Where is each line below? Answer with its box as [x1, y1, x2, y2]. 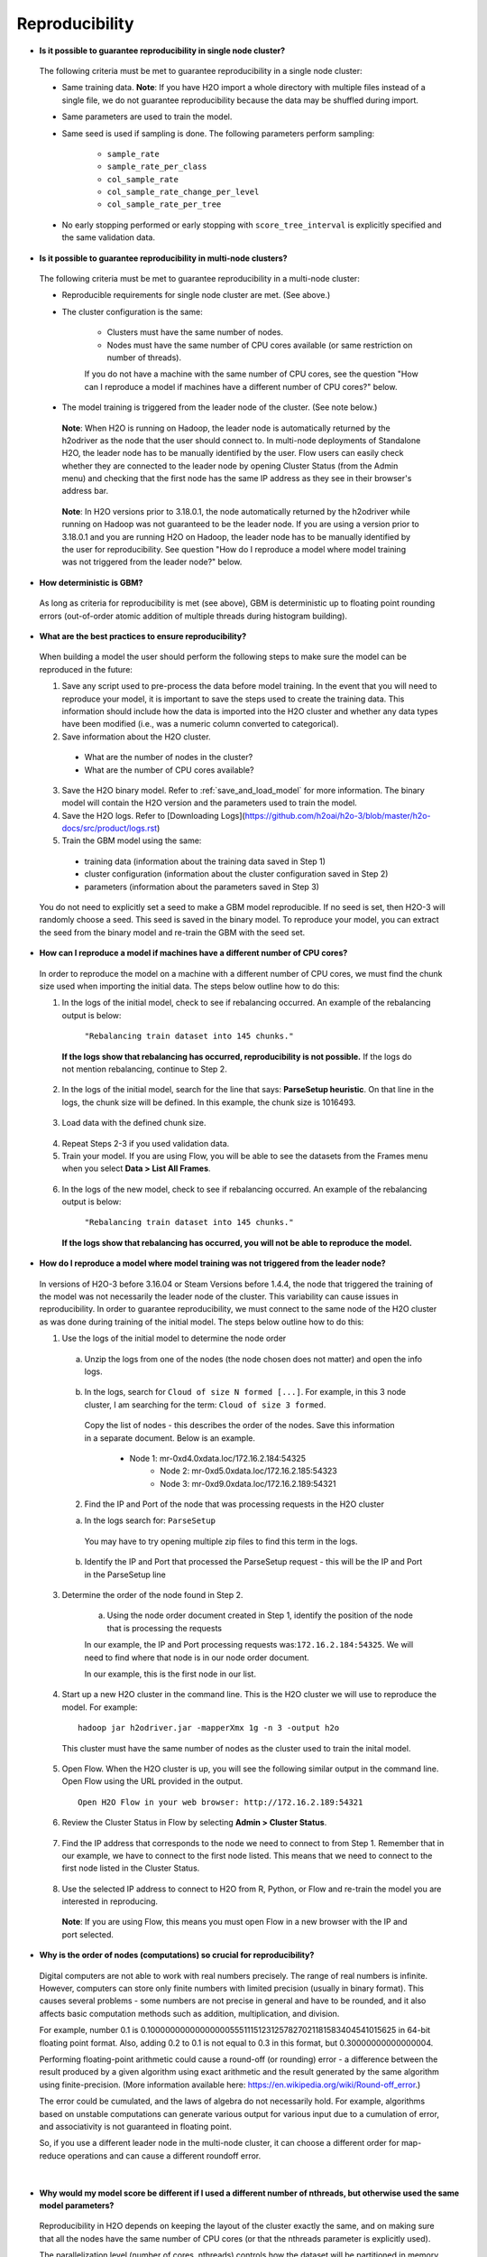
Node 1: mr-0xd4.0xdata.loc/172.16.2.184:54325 [129, 1453, 307, 1463]
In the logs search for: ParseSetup [84, 1515, 216, 1526]
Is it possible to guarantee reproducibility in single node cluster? [39, 45, 286, 56]
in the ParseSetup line [84, 1569, 166, 1580]
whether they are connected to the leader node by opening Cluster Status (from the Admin [61, 460, 399, 471]
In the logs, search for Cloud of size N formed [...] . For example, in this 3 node [84, 1387, 407, 1398]
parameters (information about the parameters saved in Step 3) [84, 881, 320, 892]
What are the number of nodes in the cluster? [84, 752, 253, 763]
